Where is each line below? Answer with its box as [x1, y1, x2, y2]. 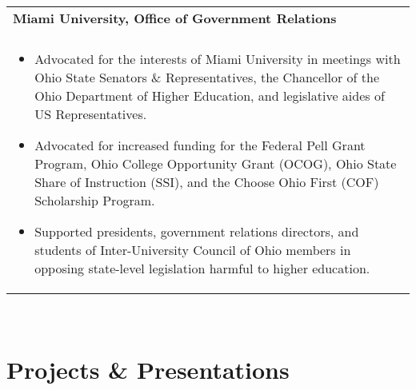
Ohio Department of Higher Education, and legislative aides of [34, 86, 385, 105]
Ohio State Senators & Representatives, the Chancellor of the [34, 68, 380, 86]
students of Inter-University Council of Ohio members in [34, 241, 351, 259]
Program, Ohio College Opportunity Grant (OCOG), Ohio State [34, 154, 397, 173]
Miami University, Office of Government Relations [13, 9, 337, 27]
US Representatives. [34, 105, 147, 123]
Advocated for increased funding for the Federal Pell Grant [34, 136, 366, 154]
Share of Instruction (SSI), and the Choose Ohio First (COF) [34, 173, 379, 191]
